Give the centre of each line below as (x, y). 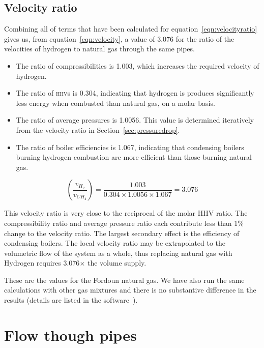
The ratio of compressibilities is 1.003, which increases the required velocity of (138, 65)
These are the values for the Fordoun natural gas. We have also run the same (124, 280)
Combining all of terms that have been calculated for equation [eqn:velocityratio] (131, 29)
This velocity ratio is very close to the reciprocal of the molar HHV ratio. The (126, 213)
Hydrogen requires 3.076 (42, 263)
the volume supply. (117, 263)
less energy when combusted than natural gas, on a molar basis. (115, 103)
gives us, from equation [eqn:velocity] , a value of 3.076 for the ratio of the (119, 38)
